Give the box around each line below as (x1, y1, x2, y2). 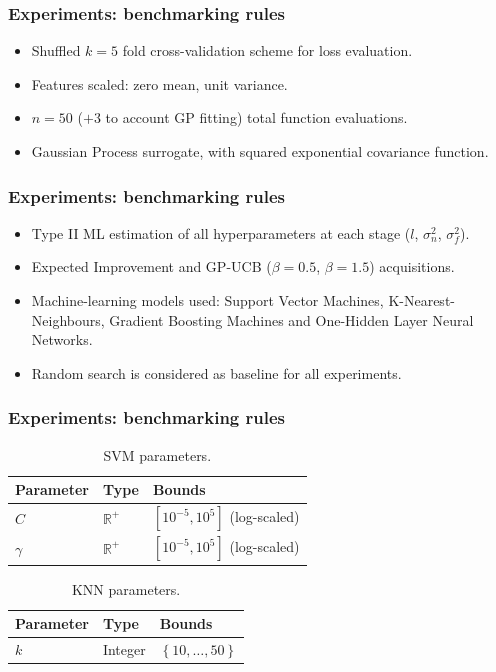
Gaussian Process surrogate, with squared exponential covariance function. (31, 141, 489, 161)
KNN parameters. (71, 578, 181, 599)
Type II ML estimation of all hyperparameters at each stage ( (31, 222, 411, 243)
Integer (102, 639, 146, 660)
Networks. (31, 329, 93, 350)
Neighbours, (31, 309, 105, 330)
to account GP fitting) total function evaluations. (105, 107, 408, 128)
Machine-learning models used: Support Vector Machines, (31, 290, 384, 310)
